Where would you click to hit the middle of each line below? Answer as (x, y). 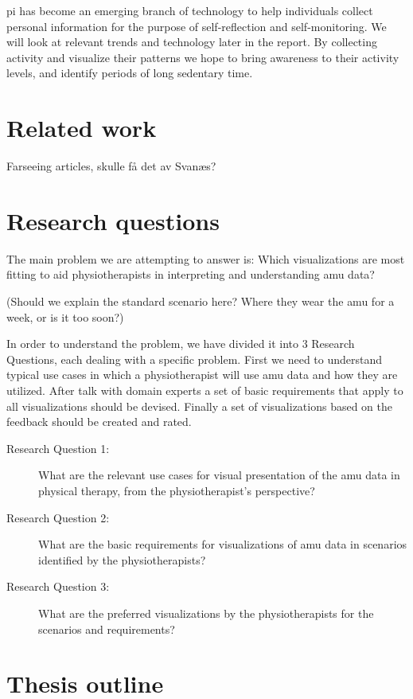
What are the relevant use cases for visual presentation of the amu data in (219, 475)
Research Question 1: (58, 448)
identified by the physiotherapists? (122, 559)
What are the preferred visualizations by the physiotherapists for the (206, 613)
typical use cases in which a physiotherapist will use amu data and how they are (202, 375)
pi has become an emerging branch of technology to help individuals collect (190, 10)
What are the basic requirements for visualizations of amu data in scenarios (223, 544)
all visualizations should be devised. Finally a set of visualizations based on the (199, 406)
